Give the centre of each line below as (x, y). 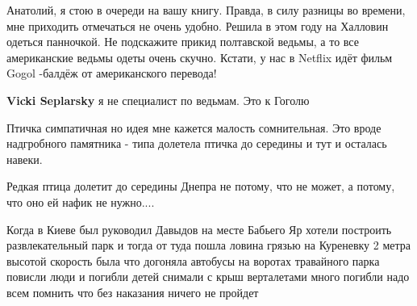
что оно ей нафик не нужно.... (81, 201)
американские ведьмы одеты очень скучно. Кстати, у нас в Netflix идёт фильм (200, 57)
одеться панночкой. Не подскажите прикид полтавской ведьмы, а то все (183, 42)
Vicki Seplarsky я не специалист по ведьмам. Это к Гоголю (158, 100)
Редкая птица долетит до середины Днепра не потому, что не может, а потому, (201, 186)
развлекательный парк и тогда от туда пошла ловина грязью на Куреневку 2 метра (209, 245)
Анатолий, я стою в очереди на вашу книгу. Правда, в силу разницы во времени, (206, 10)
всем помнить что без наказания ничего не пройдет (133, 292)
